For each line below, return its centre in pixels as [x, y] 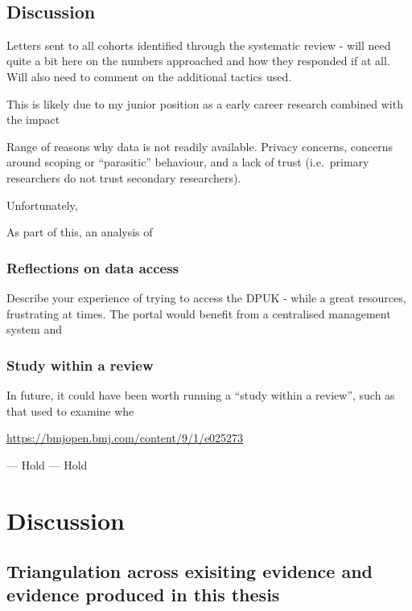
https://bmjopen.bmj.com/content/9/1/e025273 [125, 438]
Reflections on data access [93, 267]
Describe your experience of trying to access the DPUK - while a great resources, [206, 297]
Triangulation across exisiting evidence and [190, 571]
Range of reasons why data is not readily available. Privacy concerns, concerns [200, 146]
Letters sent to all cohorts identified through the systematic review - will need [199, 45]
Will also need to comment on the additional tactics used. [149, 76]
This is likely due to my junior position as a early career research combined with [205, 103]
